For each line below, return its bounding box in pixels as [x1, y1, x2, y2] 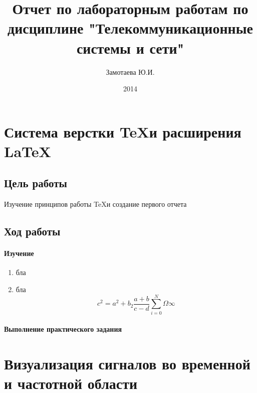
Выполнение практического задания [4, 324, 122, 334]
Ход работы [4, 223, 61, 239]
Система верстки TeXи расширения [4, 121, 241, 142]
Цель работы [4, 175, 67, 191]
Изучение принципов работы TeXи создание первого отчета [4, 199, 187, 209]
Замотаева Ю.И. [106, 66, 155, 77]
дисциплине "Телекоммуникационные [7, 18, 253, 38]
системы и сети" [76, 37, 184, 58]
